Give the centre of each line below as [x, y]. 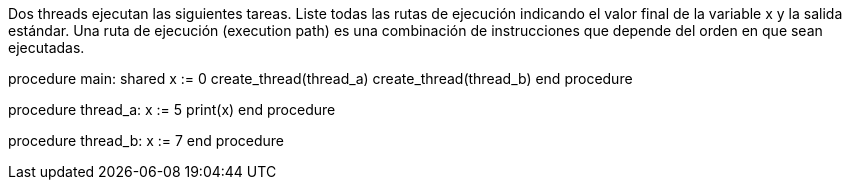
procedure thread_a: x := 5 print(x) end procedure [172, 109]
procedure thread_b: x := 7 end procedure [146, 140]
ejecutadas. [46, 47]
